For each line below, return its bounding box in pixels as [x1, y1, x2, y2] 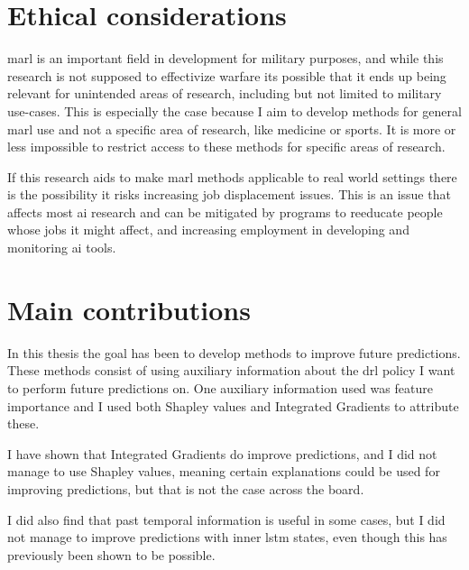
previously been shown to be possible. [7, 545, 216, 564]
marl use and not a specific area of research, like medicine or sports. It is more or [7, 119, 456, 138]
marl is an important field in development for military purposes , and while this [7, 49, 444, 68]
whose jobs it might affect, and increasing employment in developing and [7, 220, 409, 239]
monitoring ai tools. [7, 238, 116, 257]
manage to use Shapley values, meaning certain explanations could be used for [7, 462, 440, 481]
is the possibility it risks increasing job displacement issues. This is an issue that [7, 185, 451, 204]
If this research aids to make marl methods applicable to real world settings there [7, 167, 457, 186]
